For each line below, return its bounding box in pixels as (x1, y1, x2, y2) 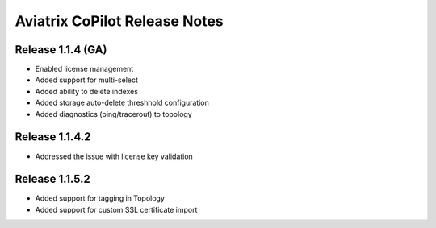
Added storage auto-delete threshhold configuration (35, 97, 209, 108)
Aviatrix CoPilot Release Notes (15, 12, 224, 30)
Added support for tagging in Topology (35, 193, 166, 203)
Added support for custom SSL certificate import (35, 205, 198, 214)
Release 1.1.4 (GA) (15, 43, 107, 56)
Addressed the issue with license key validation (35, 151, 193, 161)
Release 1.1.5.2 (15, 172, 90, 186)
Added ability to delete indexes (35, 86, 139, 96)
